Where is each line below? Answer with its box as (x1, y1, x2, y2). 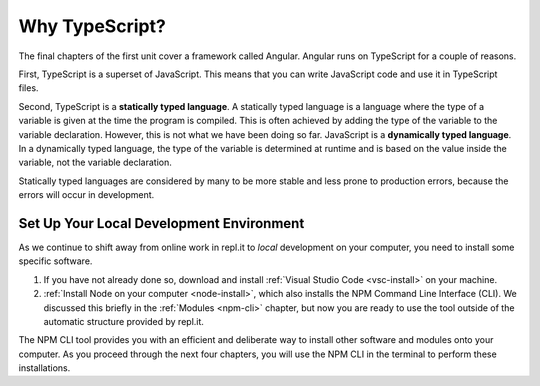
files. (18, 82, 39, 94)
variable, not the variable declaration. (18, 156, 172, 169)
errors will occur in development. (18, 189, 155, 201)
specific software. (18, 255, 93, 267)
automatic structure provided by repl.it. (43, 315, 205, 327)
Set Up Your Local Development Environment (18, 215, 305, 232)
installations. (18, 362, 71, 374)
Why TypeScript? (18, 15, 167, 37)
